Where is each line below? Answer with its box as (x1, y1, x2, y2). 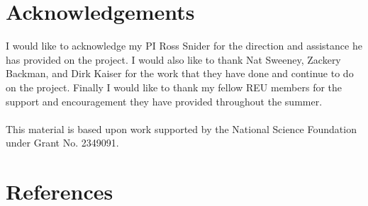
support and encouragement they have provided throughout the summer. (6, 93, 323, 108)
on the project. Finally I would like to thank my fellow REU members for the (6, 79, 342, 94)
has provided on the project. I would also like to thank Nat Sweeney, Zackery (6, 52, 341, 67)
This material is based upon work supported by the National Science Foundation (6, 121, 357, 136)
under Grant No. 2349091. (6, 135, 119, 150)
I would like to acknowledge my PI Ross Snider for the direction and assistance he (6, 38, 362, 53)
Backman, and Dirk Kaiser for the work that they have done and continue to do (6, 66, 354, 81)
